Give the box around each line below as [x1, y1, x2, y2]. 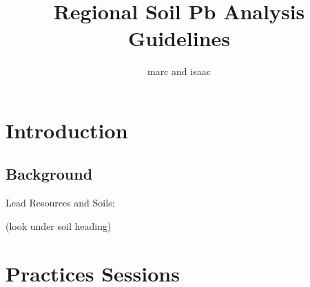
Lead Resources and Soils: [6, 195, 115, 210]
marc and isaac [147, 64, 211, 78]
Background [6, 163, 93, 184]
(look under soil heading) [6, 218, 112, 233]
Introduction [6, 116, 128, 144]
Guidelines [127, 24, 230, 52]
